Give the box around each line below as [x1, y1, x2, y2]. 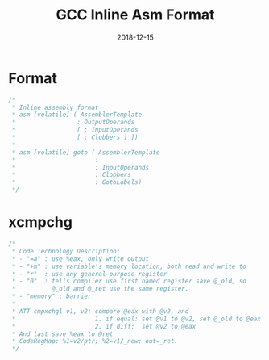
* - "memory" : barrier [11, 292, 92, 300]
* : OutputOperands [11, 119, 135, 127]
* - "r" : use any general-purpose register [11, 270, 168, 278]
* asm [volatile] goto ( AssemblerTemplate [11, 148, 160, 157]
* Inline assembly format [11, 103, 99, 111]
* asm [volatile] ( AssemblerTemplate [11, 111, 143, 119]
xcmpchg [8, 213, 72, 232]
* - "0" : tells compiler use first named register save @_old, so [11, 277, 247, 286]
